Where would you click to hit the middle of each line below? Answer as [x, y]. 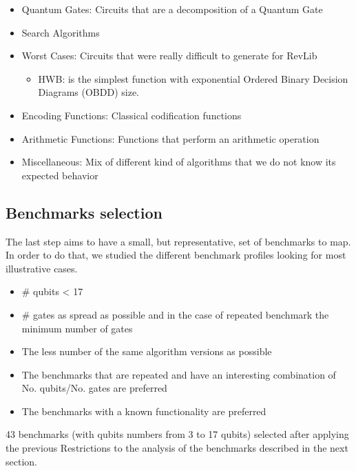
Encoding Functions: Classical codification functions [132, 115]
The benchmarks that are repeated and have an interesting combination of [179, 374]
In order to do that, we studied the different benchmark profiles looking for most [176, 255]
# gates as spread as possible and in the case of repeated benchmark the [175, 314]
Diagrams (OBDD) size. [88, 92]
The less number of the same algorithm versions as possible [147, 351]
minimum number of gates [77, 328]
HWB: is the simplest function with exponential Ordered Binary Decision [193, 78]
